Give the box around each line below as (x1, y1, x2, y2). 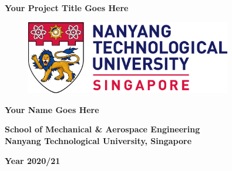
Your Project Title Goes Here (5, 2, 129, 13)
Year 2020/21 (5, 154, 60, 166)
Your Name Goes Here (5, 103, 99, 115)
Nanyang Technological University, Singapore (5, 134, 192, 146)
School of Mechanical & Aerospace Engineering (5, 123, 200, 135)
